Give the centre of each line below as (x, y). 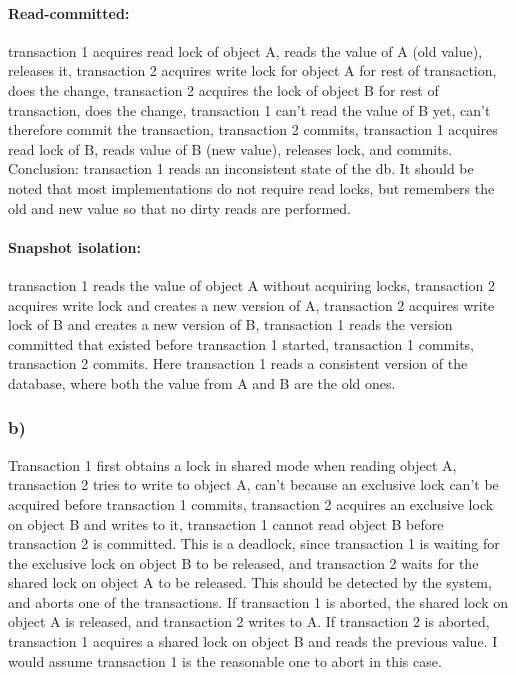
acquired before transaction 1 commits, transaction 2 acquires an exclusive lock (251, 503)
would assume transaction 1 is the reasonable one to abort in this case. (225, 660)
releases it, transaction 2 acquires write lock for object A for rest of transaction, (252, 70)
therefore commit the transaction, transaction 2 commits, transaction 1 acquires (253, 129)
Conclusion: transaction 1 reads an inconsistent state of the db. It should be (241, 168)
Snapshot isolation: (74, 246)
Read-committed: (69, 12)
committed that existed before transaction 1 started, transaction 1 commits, (241, 343)
